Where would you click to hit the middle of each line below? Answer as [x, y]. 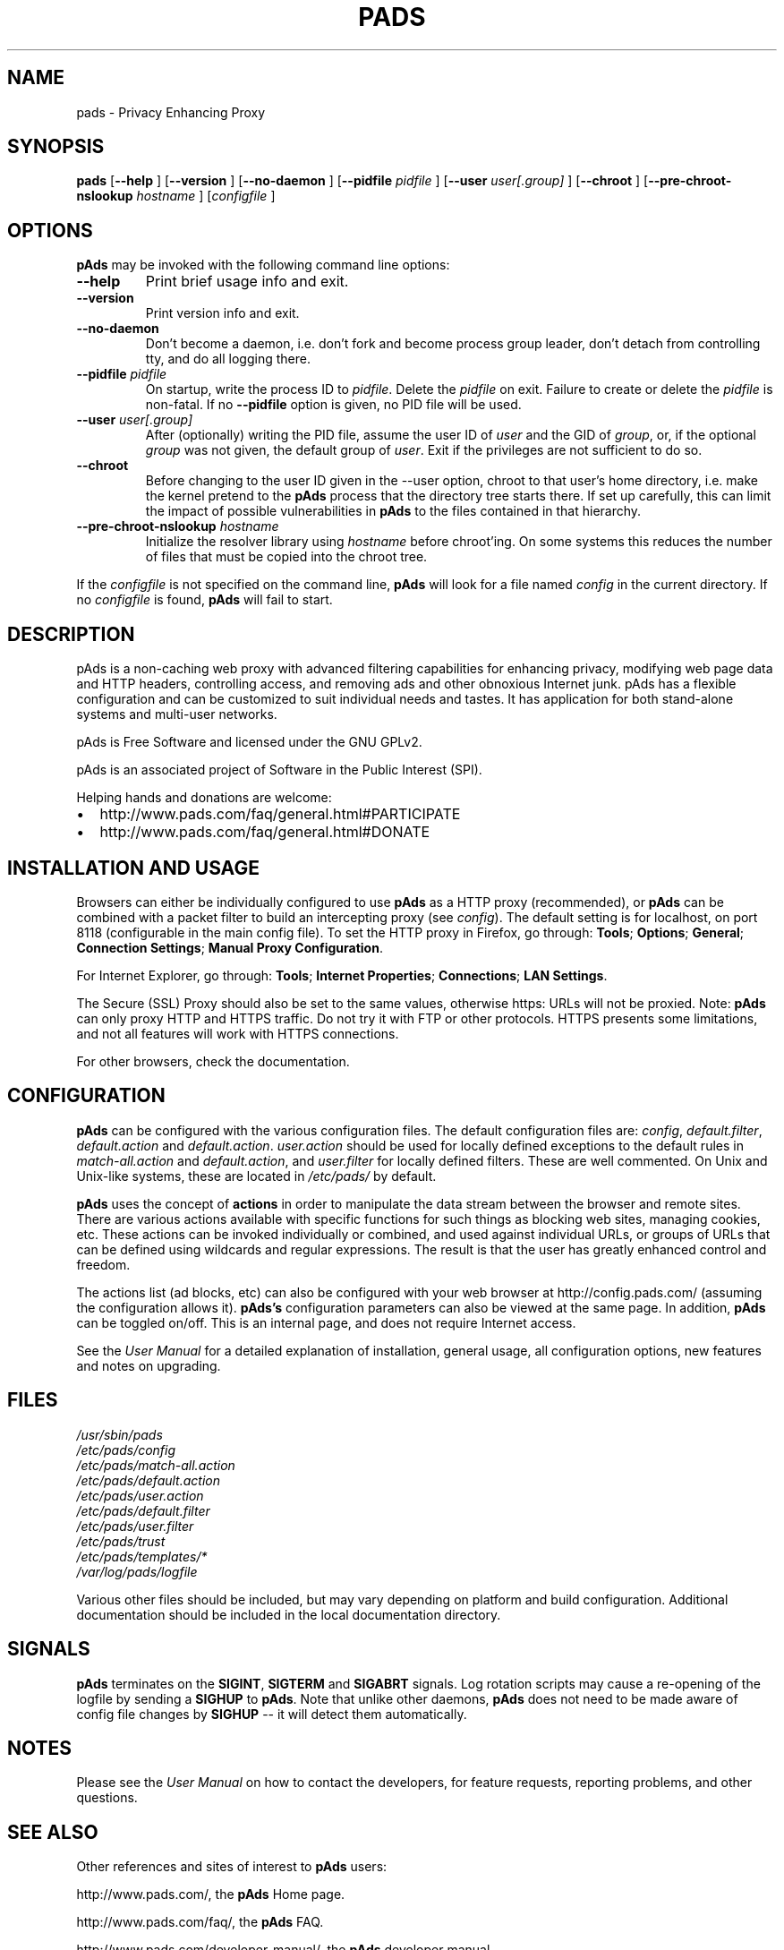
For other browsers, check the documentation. [213, 1061]
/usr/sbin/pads [119, 1434]
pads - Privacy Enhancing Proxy [171, 112]
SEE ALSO [53, 1832]
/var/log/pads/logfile [137, 1571]
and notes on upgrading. [149, 1365]
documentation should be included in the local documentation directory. [289, 1614]
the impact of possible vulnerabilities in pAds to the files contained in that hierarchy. [393, 511]
